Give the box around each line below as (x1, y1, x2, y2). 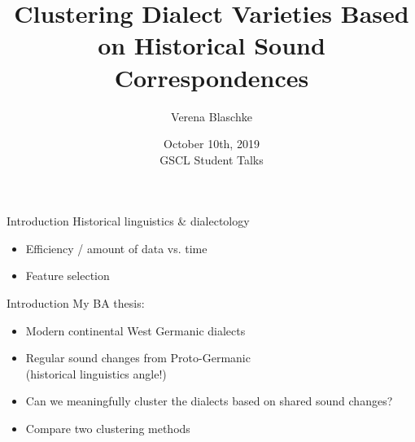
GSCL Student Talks (159, 151, 264, 168)
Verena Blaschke (171, 107, 252, 125)
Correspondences (114, 60, 309, 94)
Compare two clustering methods (25, 420, 190, 437)
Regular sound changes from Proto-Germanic (25, 349, 251, 366)
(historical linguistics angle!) (25, 365, 167, 382)
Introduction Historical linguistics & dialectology (7, 212, 250, 230)
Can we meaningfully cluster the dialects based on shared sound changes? (25, 392, 393, 409)
